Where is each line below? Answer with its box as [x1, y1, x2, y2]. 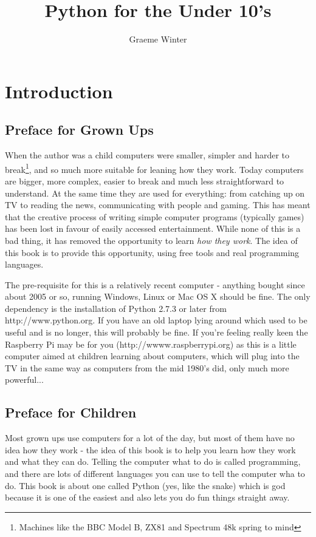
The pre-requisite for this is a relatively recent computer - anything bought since [5, 278, 305, 291]
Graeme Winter [129, 33, 187, 46]
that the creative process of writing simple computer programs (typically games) [5, 210, 304, 223]
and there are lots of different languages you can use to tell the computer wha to [5, 467, 305, 480]
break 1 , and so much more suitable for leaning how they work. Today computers [5, 161, 304, 175]
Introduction [5, 78, 113, 103]
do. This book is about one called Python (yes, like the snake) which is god [5, 479, 286, 491]
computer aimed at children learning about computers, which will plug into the [5, 350, 300, 362]
